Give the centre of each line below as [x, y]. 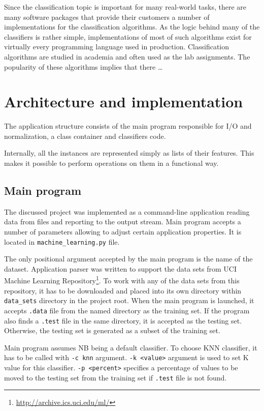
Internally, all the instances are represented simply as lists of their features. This [129, 153]
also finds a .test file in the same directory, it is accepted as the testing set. [123, 320]
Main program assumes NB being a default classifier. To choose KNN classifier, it [131, 347]
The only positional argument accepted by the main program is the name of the [128, 259]
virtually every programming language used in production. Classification [117, 47]
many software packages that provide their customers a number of [107, 17]
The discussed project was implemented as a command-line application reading [127, 211]
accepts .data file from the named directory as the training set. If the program [127, 310]
